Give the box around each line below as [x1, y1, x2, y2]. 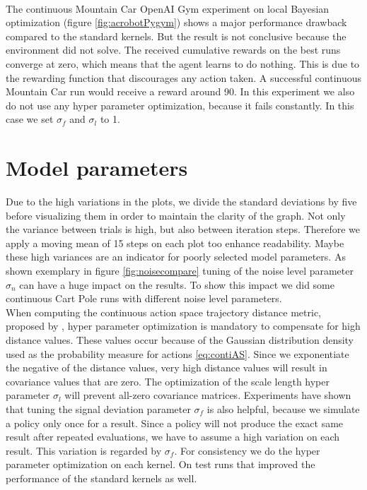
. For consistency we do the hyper [174, 443, 320, 458]
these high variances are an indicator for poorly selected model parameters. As [6, 249, 346, 264]
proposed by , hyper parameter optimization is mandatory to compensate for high [6, 318, 361, 333]
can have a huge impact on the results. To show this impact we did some [19, 277, 334, 292]
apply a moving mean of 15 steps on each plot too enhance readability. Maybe [6, 235, 344, 250]
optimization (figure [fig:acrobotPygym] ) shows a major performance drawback [6, 15, 347, 30]
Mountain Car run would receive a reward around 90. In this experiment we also [6, 84, 355, 99]
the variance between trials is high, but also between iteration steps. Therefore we [6, 222, 361, 237]
